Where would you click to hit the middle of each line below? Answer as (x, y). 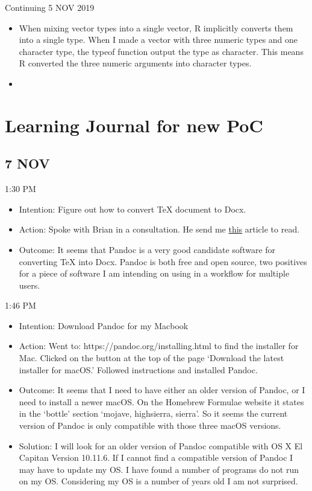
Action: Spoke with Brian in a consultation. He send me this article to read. (159, 229)
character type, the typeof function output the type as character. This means (161, 51)
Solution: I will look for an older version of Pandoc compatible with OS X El (161, 445)
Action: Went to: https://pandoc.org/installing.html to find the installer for (159, 346)
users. (30, 285)
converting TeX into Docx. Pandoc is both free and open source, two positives (163, 261)
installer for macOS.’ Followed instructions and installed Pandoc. (138, 369)
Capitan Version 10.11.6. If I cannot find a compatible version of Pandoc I (156, 457)
